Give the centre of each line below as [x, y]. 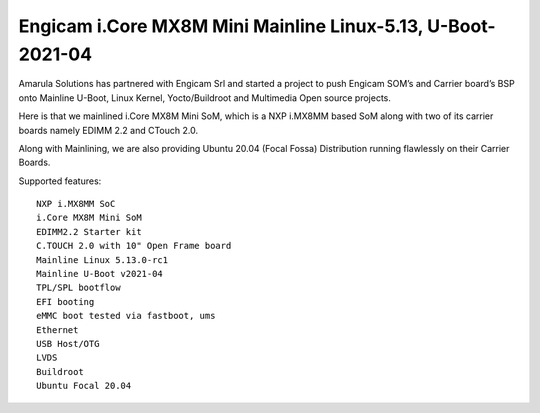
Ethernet [57, 329]
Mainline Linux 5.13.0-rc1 [102, 259]
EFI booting [65, 301]
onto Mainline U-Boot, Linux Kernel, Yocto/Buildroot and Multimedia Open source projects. [205, 97]
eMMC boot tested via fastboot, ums [126, 316]
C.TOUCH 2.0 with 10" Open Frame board [134, 246]
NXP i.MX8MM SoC [76, 204]
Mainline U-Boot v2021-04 [100, 274]
